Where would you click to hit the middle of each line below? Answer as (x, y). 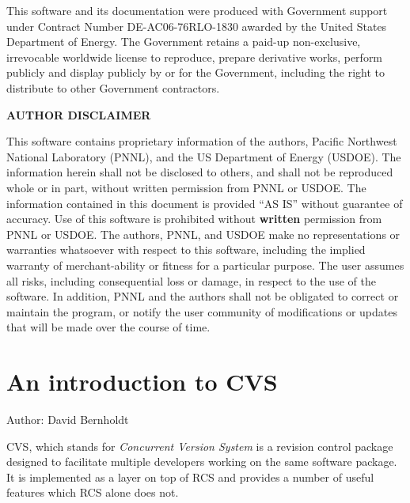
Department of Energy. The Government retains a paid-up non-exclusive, (184, 42)
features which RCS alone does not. (93, 492)
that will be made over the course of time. (108, 327)
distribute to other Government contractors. (113, 87)
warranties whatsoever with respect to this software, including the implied (186, 250)
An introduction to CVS (142, 382)
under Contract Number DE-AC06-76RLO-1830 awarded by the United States (197, 26)
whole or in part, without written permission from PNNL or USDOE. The (186, 187)
